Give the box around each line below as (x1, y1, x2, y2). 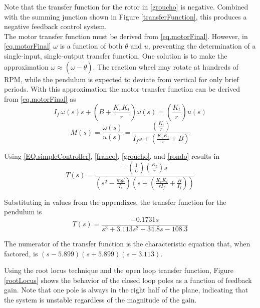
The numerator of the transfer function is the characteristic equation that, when (4, 238, 250, 248)
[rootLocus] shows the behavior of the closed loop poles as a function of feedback (4, 274, 252, 285)
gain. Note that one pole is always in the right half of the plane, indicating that (4, 284, 248, 295)
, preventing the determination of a (148, 41, 256, 51)
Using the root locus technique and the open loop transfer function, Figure (4, 265, 233, 275)
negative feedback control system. (4, 21, 107, 32)
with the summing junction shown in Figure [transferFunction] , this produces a (4, 11, 247, 22)
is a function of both (60, 41, 123, 51)
